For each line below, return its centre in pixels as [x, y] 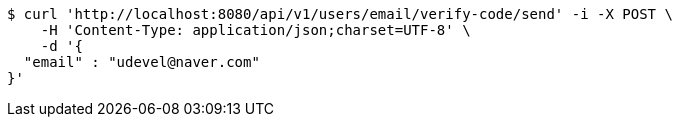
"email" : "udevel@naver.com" [141, 62]
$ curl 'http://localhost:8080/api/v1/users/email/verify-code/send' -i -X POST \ [340, 14]
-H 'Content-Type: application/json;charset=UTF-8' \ [255, 30]
